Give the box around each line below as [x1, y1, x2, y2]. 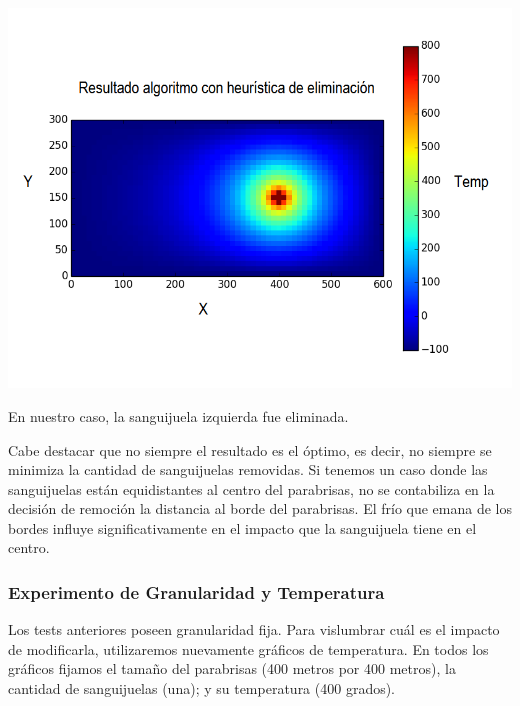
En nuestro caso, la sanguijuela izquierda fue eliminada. [8, 405, 349, 426]
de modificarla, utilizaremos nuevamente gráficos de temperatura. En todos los [8, 638, 489, 659]
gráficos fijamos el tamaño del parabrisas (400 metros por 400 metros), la [8, 658, 456, 679]
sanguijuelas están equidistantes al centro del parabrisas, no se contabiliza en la [8, 478, 495, 499]
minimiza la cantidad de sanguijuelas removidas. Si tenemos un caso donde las [8, 459, 488, 480]
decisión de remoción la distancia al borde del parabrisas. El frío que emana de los [8, 498, 512, 519]
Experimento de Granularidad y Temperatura [8, 579, 385, 604]
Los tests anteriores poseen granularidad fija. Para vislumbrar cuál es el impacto [8, 619, 500, 640]
